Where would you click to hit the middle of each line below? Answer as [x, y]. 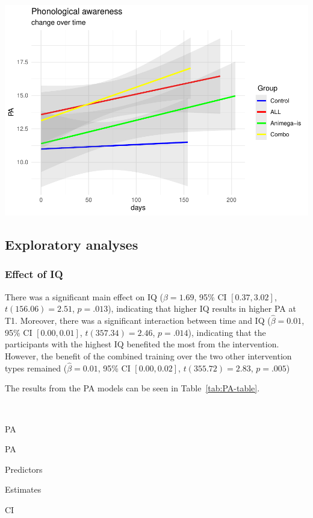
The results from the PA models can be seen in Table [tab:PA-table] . [132, 388]
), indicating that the [227, 332]
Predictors [24, 469]
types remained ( [36, 368]
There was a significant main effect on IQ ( [84, 296]
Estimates [23, 489]
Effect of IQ [34, 274]
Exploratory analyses [72, 244]
